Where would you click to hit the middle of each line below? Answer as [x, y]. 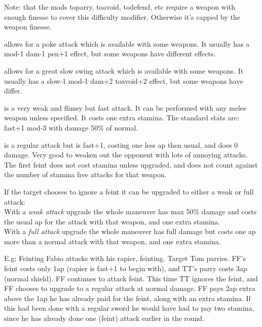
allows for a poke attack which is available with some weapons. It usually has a [127, 43]
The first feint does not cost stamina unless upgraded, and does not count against [131, 164]
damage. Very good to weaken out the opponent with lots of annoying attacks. [126, 155]
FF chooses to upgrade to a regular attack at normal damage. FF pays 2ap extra [130, 288]
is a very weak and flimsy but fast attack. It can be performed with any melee [125, 107]
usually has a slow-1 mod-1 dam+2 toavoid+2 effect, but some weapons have [124, 80]
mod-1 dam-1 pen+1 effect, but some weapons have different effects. [110, 54]
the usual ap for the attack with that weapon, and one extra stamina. [112, 221]
